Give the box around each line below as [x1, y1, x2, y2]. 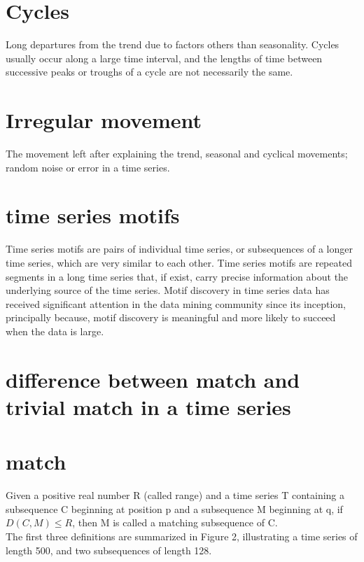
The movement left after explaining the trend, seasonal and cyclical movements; [6, 146, 348, 161]
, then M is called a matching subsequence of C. [72, 515, 278, 530]
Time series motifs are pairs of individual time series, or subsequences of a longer [6, 241, 353, 256]
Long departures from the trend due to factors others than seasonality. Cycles [6, 37, 339, 52]
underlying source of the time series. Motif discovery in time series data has [6, 283, 330, 297]
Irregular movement [6, 106, 202, 134]
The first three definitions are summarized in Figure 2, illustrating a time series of [6, 528, 358, 543]
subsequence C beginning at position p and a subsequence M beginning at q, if [6, 501, 343, 516]
